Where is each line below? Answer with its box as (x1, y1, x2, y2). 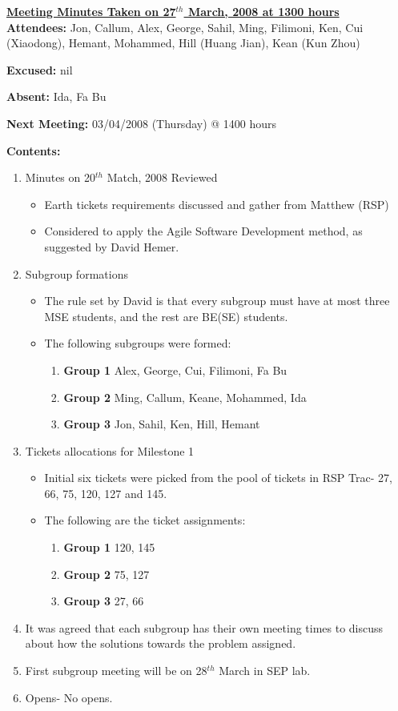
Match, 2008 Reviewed (107, 169, 218, 186)
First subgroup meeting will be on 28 (25, 662, 207, 679)
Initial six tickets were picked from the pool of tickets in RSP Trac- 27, (44, 469, 392, 486)
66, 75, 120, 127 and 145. (44, 484, 167, 501)
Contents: (6, 142, 61, 159)
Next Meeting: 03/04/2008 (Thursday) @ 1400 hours (6, 114, 277, 131)
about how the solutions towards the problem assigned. (25, 635, 296, 652)
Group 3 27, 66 (63, 592, 144, 609)
